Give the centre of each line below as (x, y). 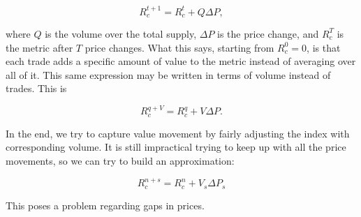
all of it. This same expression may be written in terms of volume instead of (168, 74)
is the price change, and (268, 33)
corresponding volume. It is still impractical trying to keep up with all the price (176, 147)
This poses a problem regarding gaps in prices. (105, 205)
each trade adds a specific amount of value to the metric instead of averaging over (181, 61)
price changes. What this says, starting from (179, 47)
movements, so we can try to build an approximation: (120, 161)
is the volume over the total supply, (121, 33)
